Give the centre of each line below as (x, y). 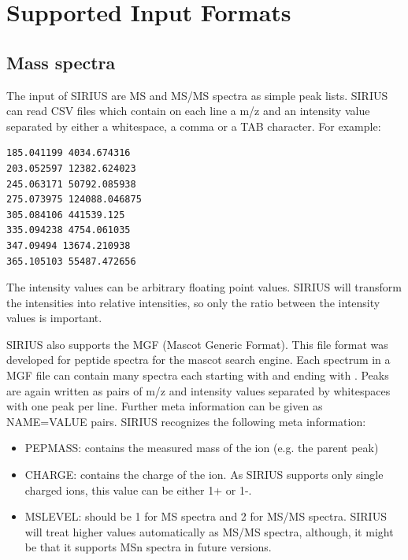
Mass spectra (61, 62)
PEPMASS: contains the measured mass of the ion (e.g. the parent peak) (202, 448)
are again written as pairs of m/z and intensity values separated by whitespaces (198, 390)
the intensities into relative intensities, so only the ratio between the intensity (193, 302)
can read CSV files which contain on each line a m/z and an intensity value (188, 111)
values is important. (54, 318)
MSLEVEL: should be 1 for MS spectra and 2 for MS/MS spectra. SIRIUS (206, 516)
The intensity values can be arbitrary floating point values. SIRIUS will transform (204, 287)
